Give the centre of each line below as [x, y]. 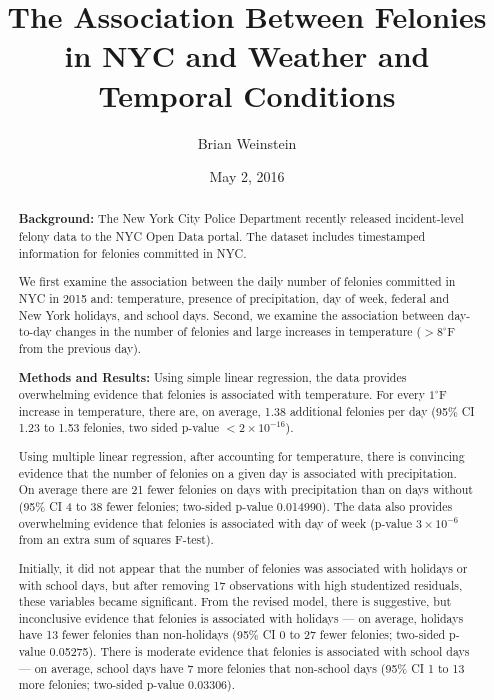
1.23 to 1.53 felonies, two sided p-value [119, 427]
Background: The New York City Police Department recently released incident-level [241, 219]
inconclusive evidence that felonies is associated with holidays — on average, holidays [241, 617]
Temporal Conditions [247, 94]
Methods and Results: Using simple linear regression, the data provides [212, 377]
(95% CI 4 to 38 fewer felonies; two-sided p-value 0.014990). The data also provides [235, 506]
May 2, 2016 [247, 176]
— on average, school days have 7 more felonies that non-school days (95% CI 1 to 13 [241, 667]
